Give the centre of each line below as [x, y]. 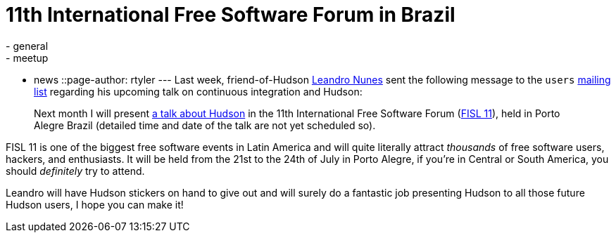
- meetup [27, 58]
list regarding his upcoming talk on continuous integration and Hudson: [198, 91]
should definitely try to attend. [75, 171]
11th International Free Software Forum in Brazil [231, 15]
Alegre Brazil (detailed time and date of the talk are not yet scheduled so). [205, 125]
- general [27, 46]
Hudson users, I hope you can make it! [95, 204]
